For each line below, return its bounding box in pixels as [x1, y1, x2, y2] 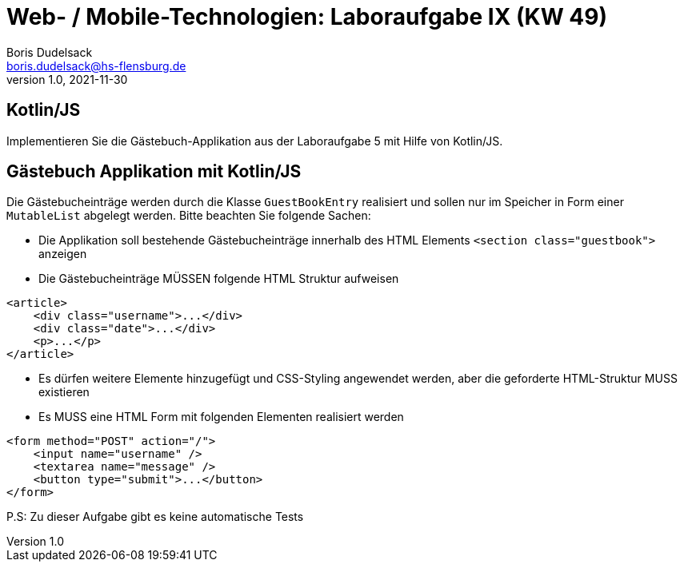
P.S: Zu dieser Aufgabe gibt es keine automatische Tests [6, 510, 304, 524]
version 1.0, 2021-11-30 [6, 72, 128, 86]
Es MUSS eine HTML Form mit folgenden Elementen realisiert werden [38, 410, 404, 424]
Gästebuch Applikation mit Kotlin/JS [6, 161, 302, 182]
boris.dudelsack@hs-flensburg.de [6, 58, 186, 73]
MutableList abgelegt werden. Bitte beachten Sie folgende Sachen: [6, 209, 371, 223]
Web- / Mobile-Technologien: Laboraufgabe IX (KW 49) [6, 3, 608, 30]
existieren [38, 385, 90, 399]
